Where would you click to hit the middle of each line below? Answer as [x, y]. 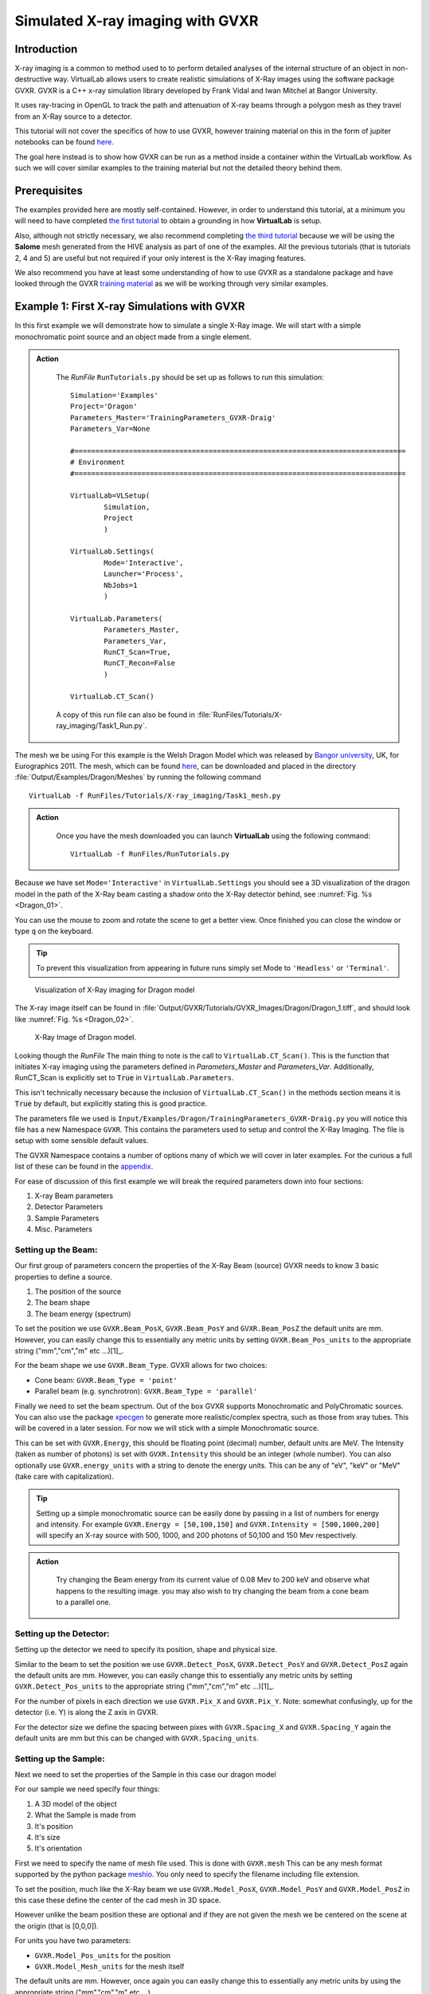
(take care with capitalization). [64, 1476]
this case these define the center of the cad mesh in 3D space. [118, 1900]
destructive [33, 79]
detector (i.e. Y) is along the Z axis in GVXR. [86, 1712]
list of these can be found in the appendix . [84, 1166]
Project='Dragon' [104, 406]
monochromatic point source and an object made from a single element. [133, 337]
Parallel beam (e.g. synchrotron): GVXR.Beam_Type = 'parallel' [146, 1391]
